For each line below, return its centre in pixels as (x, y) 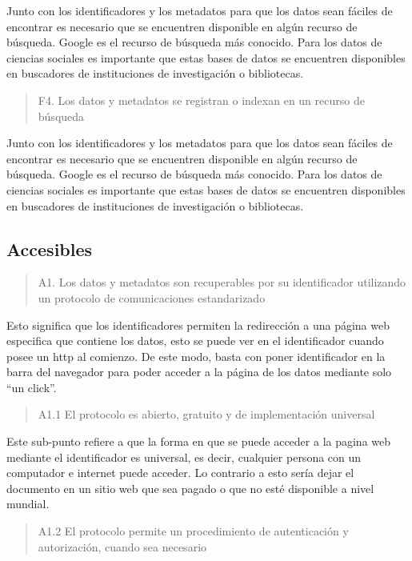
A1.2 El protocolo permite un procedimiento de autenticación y (193, 531)
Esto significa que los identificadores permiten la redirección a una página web (198, 325)
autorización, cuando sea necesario (122, 546)
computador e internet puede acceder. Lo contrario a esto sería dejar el (180, 473)
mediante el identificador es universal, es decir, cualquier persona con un (184, 457)
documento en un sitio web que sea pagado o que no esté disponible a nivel (190, 488)
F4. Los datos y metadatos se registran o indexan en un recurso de (201, 100)
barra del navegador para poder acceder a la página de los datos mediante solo (199, 372)
